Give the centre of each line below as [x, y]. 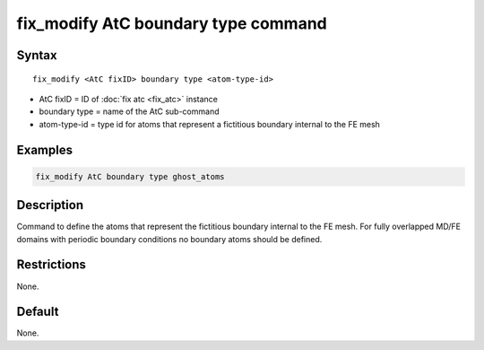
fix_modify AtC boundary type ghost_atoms [130, 176]
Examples [45, 149]
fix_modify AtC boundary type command [172, 23]
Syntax [37, 55]
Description [50, 205]
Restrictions [52, 265]
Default [38, 312]
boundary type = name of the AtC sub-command [129, 111]
